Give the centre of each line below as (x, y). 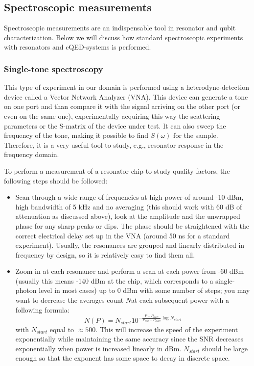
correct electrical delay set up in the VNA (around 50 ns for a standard (123, 235)
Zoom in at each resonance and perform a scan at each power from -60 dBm (130, 271)
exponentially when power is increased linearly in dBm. (98, 348)
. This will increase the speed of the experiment (167, 329)
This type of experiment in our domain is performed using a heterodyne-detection (127, 87)
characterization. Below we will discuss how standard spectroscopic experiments (124, 37)
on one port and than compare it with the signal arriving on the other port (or (122, 106)
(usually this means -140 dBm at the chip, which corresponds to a (114, 280)
